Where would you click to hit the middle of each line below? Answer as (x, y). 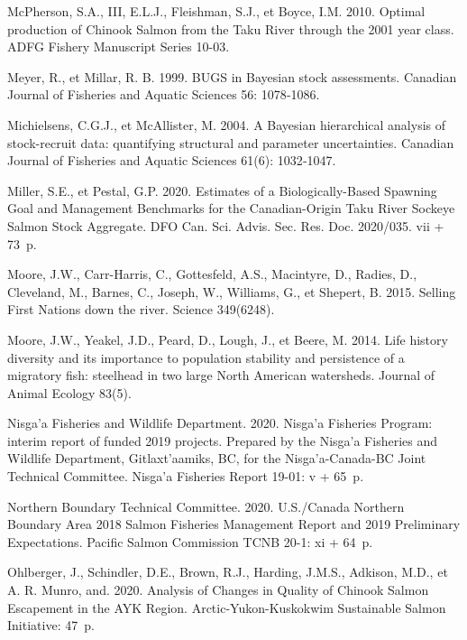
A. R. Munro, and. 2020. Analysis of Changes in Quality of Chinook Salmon (218, 590)
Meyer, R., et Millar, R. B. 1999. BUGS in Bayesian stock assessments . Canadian (232, 76)
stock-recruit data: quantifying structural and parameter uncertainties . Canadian (231, 142)
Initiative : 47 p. (51, 625)
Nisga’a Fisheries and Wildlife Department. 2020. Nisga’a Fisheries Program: (220, 423)
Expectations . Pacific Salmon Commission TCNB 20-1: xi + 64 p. (190, 541)
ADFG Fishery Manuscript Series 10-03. (119, 46)
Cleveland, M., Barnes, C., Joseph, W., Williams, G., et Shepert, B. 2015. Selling (232, 291)
